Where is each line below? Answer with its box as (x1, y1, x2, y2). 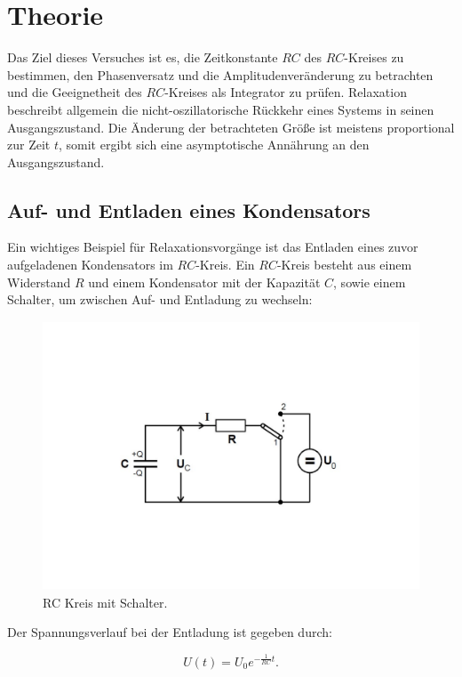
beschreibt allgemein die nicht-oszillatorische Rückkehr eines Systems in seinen (7, 100, 434, 118)
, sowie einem (333, 272, 406, 291)
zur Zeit (7, 135, 51, 154)
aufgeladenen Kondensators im (7, 255, 173, 274)
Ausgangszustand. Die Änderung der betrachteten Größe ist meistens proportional (7, 117, 455, 136)
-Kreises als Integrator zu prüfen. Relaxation (164, 83, 407, 101)
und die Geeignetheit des (7, 83, 142, 101)
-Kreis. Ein (195, 255, 255, 274)
